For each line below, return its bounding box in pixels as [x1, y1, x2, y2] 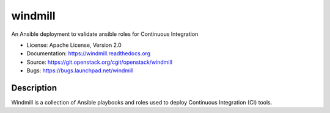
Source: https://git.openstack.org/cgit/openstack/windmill [26, 58, 172, 66]
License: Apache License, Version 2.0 [26, 41, 122, 49]
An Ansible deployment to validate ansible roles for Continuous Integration [11, 30, 199, 38]
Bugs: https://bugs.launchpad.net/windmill [26, 67, 134, 74]
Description [11, 83, 57, 93]
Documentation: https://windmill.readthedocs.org [26, 50, 151, 57]
